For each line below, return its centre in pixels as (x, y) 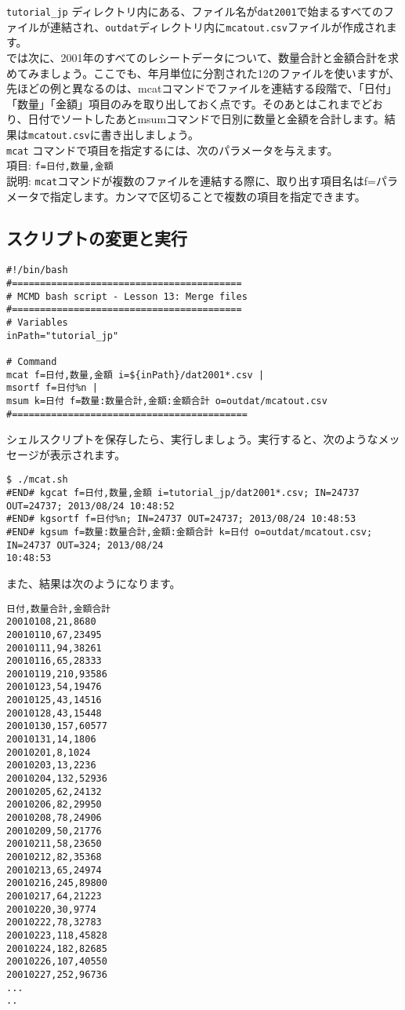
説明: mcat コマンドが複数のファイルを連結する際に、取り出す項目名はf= (191, 180)
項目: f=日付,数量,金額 (60, 165)
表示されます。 (88, 454)
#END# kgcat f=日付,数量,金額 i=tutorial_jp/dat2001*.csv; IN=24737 (183, 493)
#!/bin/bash (37, 270)
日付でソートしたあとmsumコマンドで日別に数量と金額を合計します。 (206, 119)
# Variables (37, 322)
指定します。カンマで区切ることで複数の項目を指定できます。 (208, 196)
